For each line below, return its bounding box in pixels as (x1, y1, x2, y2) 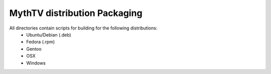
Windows (26, 60, 46, 66)
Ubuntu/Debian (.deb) (26, 31, 71, 37)
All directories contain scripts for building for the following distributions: (9, 25, 158, 31)
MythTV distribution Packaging (9, 7, 143, 18)
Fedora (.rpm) (26, 39, 55, 45)
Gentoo (26, 45, 42, 52)
